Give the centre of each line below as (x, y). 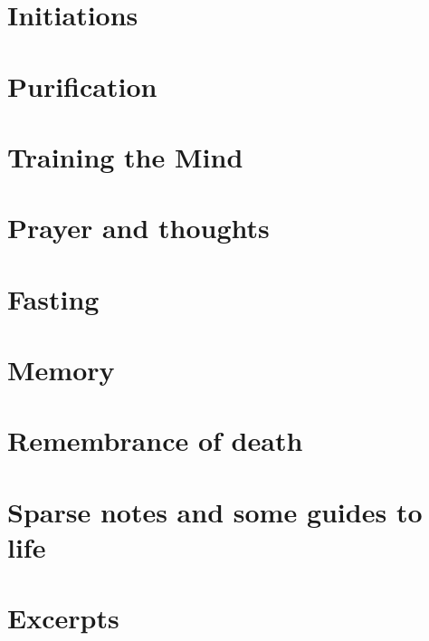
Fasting (53, 298)
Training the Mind (125, 156)
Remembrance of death (155, 440)
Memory (61, 370)
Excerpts (63, 618)
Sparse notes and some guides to (215, 511)
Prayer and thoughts (138, 228)
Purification (82, 86)
